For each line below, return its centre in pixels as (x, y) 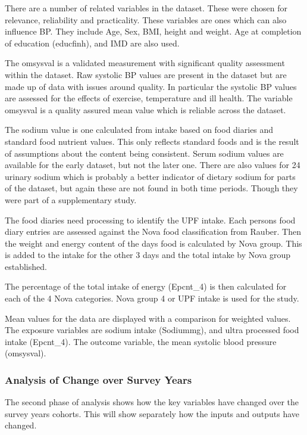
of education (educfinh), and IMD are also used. (92, 43)
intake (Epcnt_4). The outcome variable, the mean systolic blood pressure (141, 341)
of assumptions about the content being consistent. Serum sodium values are (144, 153)
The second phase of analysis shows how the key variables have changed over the (152, 402)
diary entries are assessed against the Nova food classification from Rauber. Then (153, 232)
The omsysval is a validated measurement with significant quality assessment (145, 63)
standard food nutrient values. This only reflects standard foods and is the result (152, 141)
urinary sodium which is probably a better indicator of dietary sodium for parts (150, 176)
